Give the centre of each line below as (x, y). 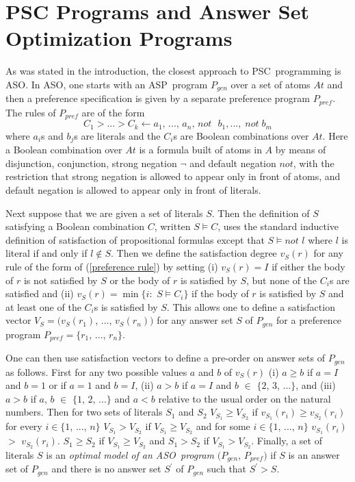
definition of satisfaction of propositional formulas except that (135, 239)
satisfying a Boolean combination (75, 226)
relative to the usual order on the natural (245, 398)
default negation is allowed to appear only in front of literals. (133, 189)
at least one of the (43, 306)
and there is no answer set (106, 469)
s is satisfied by (126, 306)
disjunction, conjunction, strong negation (91, 163)
